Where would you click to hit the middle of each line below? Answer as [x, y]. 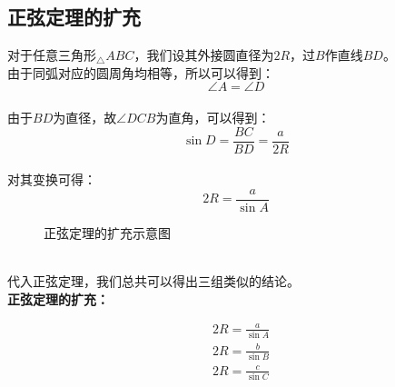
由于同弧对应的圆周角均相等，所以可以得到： [141, 72]
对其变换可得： [52, 179]
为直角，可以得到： [213, 117]
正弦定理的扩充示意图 [107, 232]
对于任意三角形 [52, 55]
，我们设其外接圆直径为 [204, 55]
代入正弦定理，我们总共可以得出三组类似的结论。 [153, 281]
